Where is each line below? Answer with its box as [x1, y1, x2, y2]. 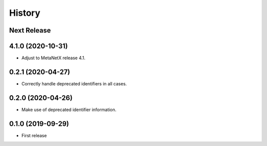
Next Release [9, 26, 51, 35]
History [9, 7, 41, 18]
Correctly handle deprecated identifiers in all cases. [21, 80, 127, 86]
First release [21, 132, 47, 138]
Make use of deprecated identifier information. [21, 107, 117, 112]
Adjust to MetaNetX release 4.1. [21, 55, 86, 61]
